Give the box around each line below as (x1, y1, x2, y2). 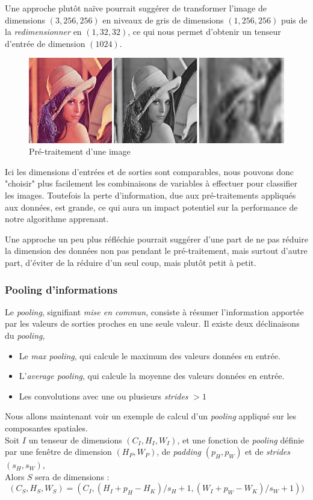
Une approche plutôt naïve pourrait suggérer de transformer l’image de (5, 2, 267, 14)
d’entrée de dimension (5, 37, 85, 49)
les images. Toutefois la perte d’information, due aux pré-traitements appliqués (5, 189, 296, 202)
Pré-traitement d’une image (29, 145, 131, 158)
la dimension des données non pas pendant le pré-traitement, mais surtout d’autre (5, 244, 308, 257)
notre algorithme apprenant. (5, 212, 109, 225)
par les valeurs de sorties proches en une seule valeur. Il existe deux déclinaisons (5, 317, 300, 330)
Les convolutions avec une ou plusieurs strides (19, 389, 188, 402)
